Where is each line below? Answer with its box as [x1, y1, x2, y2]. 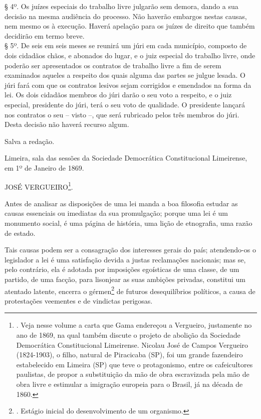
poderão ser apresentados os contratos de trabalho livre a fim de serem [5, 60, 221, 70]
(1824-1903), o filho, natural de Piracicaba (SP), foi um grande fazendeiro [16, 349, 243, 360]
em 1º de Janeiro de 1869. [5, 162, 84, 173]
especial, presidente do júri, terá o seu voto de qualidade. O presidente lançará [5, 99, 245, 109]
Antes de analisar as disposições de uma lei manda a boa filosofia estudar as [5, 198, 238, 208]
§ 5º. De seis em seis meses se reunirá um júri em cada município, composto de [5, 40, 247, 51]
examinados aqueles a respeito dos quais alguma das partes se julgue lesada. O [5, 70, 246, 80]
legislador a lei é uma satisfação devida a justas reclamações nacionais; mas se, [5, 254, 246, 264]
